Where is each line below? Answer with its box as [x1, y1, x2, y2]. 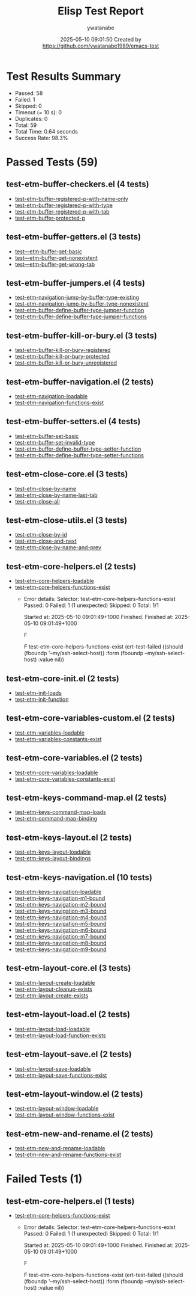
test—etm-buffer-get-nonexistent [14, 254, 98, 261]
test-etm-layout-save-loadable [14, 1065, 91, 1072]
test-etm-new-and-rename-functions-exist [14, 1151, 122, 1159]
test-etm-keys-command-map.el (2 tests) [6, 793, 167, 803]
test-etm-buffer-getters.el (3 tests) [6, 232, 141, 242]
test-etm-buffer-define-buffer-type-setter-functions [14, 451, 144, 458]
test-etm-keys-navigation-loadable [14, 889, 102, 896]
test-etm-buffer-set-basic [14, 432, 79, 440]
